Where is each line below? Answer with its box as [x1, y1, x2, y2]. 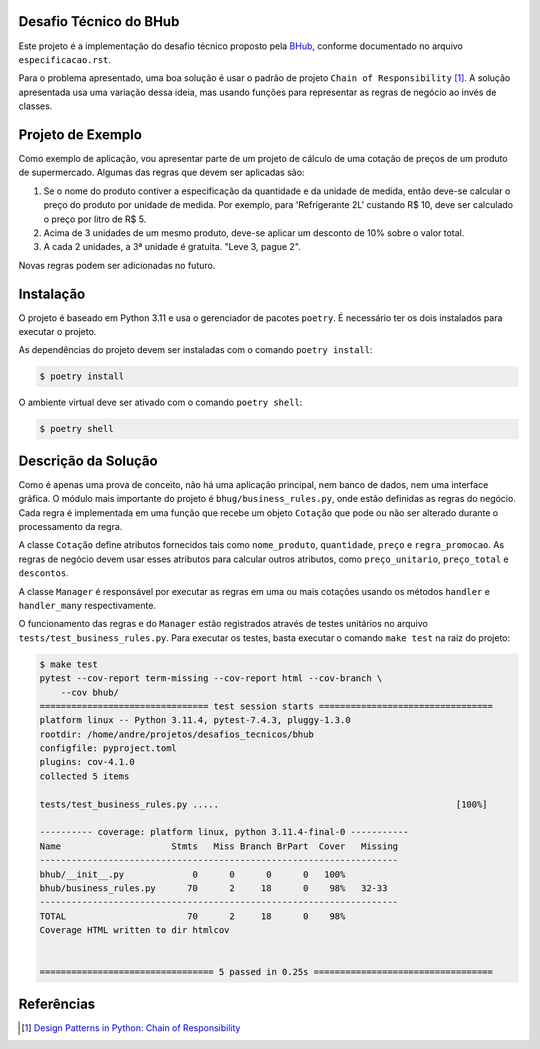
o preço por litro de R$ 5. [43, 213, 147, 225]
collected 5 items [39, 770, 130, 782]
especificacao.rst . [18, 53, 112, 65]
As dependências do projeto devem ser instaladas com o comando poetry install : [18, 344, 373, 356]
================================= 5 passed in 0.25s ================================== [39, 966, 494, 978]
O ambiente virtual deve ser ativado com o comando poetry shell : [18, 396, 303, 409]
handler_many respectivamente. [18, 599, 157, 611]
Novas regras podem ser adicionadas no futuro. [18, 259, 216, 271]
